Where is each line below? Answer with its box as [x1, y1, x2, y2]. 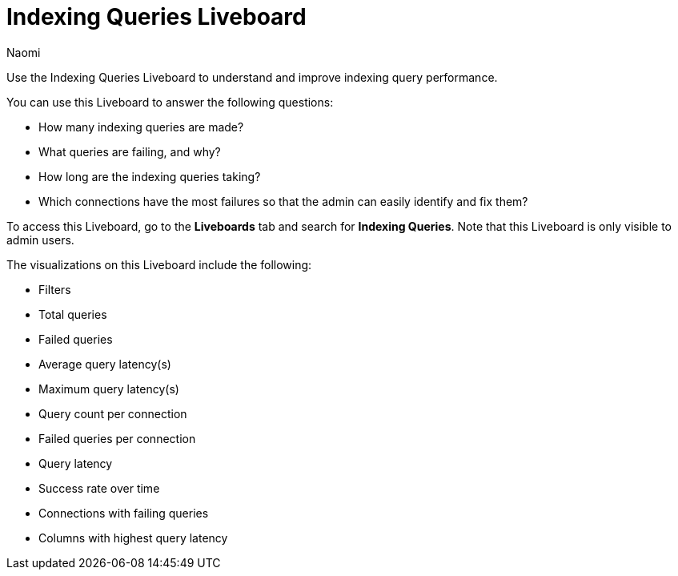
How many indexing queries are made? [38, 119, 244, 134]
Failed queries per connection [38, 431, 196, 445]
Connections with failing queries [38, 506, 209, 520]
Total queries [38, 307, 107, 321]
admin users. [6, 232, 74, 247]
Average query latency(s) [38, 356, 171, 371]
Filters [38, 282, 71, 296]
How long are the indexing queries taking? [38, 169, 261, 183]
